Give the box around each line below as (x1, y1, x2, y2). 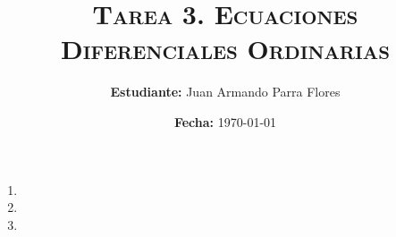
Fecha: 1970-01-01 (173, 112, 277, 131)
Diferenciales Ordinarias (61, 30, 390, 67)
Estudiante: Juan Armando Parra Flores (110, 82, 341, 101)
